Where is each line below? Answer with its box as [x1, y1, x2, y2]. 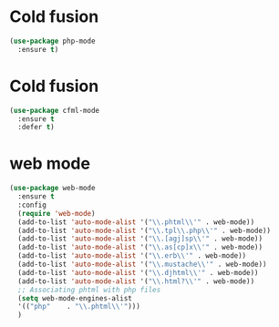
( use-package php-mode [9, 36, 96, 46]
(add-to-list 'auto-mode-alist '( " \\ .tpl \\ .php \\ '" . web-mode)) [17, 226, 272, 235]
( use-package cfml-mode [9, 106, 100, 115]
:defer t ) [17, 123, 55, 132]
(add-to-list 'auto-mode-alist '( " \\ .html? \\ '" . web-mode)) [17, 276, 255, 286]
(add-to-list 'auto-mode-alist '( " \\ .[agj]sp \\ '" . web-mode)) [17, 234, 263, 243]
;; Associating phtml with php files [17, 285, 161, 294]
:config [17, 200, 47, 209]
